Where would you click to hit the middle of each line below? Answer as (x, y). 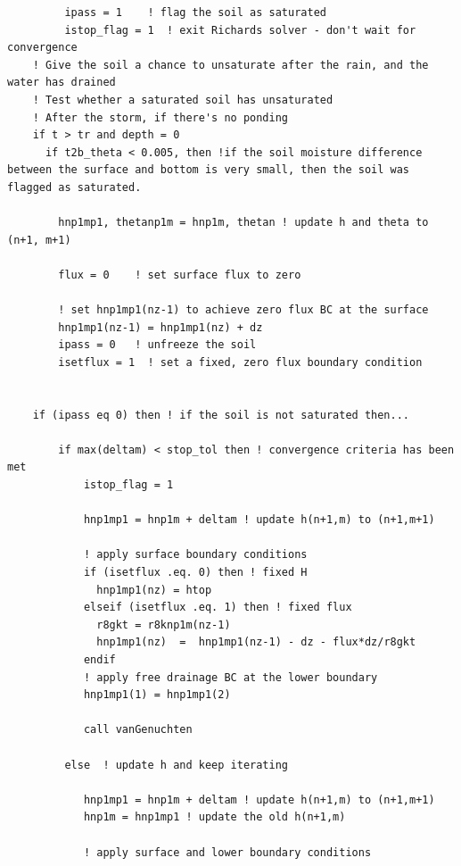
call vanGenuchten (138, 730)
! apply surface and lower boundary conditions (227, 852)
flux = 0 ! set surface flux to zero (180, 275)
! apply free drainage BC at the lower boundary (230, 677)
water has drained (62, 83)
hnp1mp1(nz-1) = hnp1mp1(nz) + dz (161, 327)
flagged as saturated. (74, 187)
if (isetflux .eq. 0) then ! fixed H (195, 572)
